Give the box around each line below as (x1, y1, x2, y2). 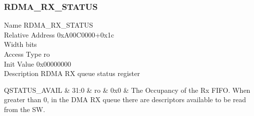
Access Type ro (4, 49, 50, 59)
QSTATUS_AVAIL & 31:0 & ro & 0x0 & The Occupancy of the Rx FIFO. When (4, 84, 251, 95)
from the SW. (4, 104, 45, 114)
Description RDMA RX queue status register (4, 68, 140, 78)
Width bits (4, 39, 37, 49)
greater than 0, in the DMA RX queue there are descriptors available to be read (4, 94, 246, 105)
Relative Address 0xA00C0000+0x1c (4, 29, 114, 39)
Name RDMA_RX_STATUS (4, 20, 93, 30)
